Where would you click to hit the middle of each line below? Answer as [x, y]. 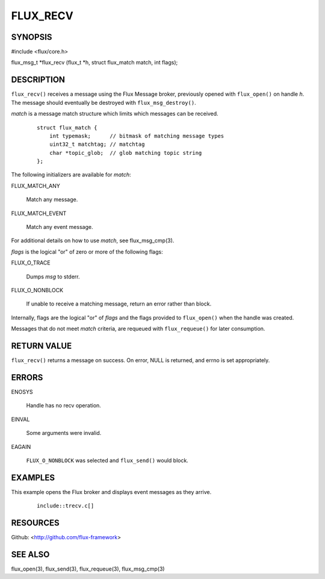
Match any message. [52, 199]
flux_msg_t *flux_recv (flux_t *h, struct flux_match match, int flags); [94, 63]
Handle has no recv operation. [64, 405]
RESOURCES [35, 523]
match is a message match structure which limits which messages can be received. [115, 114]
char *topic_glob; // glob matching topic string [125, 153]
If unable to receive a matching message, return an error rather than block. [119, 304]
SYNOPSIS [32, 37]
